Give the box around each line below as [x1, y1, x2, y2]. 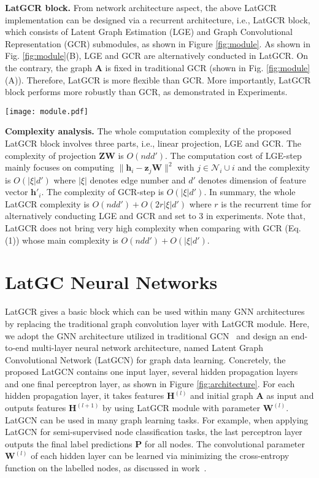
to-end [5, 341, 29, 354]
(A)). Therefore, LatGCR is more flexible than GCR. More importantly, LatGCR [5, 73, 311, 86]
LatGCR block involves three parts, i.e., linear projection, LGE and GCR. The [5, 137, 302, 149]
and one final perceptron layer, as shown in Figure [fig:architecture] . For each [5, 377, 295, 390]
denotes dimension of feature [198, 173, 306, 186]
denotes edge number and [90, 173, 186, 186]
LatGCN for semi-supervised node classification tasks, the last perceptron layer [5, 425, 302, 438]
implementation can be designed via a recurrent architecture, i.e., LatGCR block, [5, 13, 310, 26]
